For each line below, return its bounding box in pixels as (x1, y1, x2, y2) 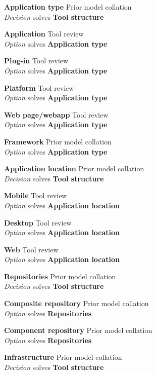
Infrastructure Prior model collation (4, 352, 122, 362)
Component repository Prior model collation (4, 325, 152, 335)
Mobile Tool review (4, 190, 67, 201)
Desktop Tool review (4, 217, 72, 228)
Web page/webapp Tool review (4, 109, 109, 120)
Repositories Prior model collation (4, 271, 116, 281)
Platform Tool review (4, 82, 74, 93)
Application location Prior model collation (4, 163, 144, 174)
